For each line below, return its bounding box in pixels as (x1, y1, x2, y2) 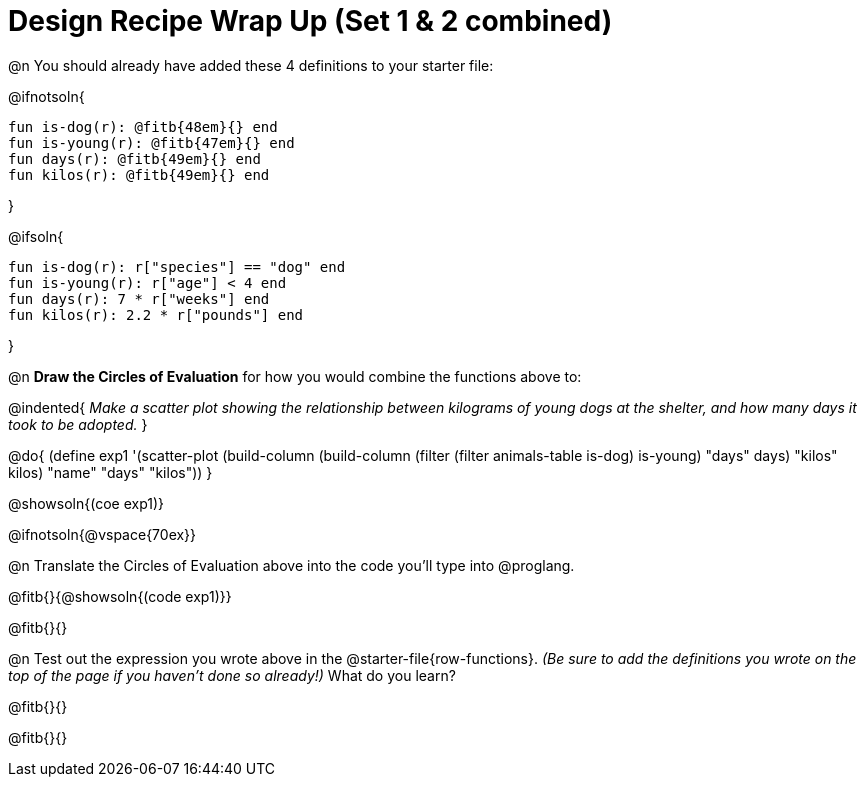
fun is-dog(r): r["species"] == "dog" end (8, 258, 346, 275)
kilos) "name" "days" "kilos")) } (8, 463, 213, 481)
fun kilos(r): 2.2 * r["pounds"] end (8, 306, 304, 323)
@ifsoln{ (8, 227, 64, 245)
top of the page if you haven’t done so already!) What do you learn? (8, 666, 456, 684)
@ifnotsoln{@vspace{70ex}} (8, 525, 197, 543)
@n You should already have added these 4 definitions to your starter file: (8, 56, 494, 74)
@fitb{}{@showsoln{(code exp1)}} (8, 587, 232, 605)
